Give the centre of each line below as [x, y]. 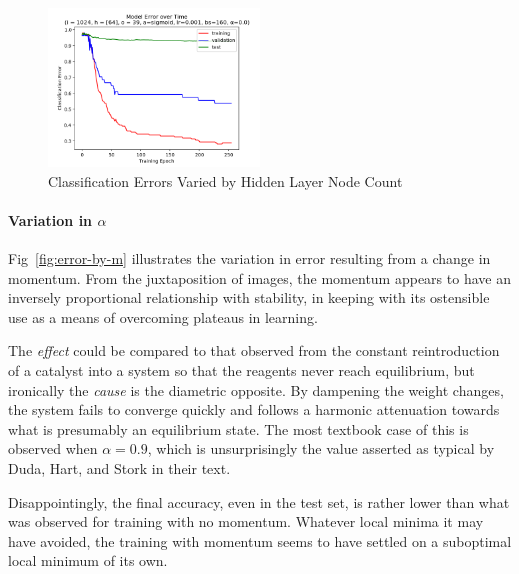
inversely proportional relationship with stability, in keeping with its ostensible [249, 297]
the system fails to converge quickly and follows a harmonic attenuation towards [254, 409]
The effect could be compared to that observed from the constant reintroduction [254, 350]
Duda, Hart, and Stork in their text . [119, 467]
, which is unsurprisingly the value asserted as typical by [321, 448]
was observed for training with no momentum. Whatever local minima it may [246, 521]
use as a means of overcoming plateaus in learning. [163, 316]
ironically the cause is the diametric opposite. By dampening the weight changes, [256, 389]
